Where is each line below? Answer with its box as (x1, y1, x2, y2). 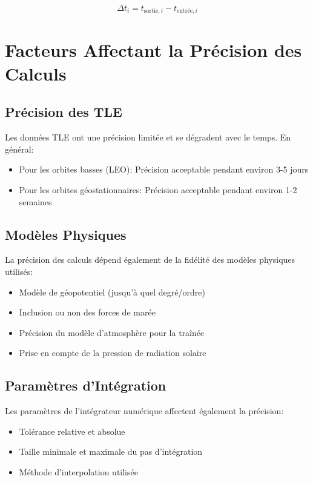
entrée (177, 8, 193, 15)
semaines (19, 195, 52, 208)
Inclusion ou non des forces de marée (19, 306, 156, 319)
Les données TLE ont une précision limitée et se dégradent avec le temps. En (5, 131, 291, 144)
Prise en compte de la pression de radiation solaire (19, 346, 206, 359)
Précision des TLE (5, 102, 122, 121)
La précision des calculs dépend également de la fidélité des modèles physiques (5, 253, 295, 266)
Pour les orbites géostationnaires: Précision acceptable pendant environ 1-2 (19, 183, 297, 196)
